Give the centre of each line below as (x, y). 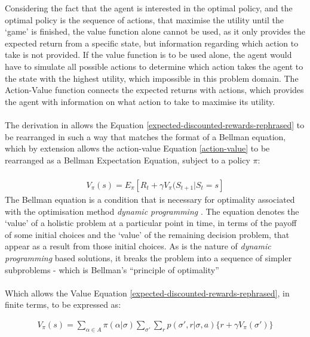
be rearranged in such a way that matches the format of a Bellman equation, (145, 136)
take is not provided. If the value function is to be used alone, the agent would (148, 55)
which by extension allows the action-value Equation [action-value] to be (137, 148)
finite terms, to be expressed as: (63, 304)
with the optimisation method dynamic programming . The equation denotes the (152, 211)
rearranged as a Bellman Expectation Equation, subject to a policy (128, 160)
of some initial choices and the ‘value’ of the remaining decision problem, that (147, 234)
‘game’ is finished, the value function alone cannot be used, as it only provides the (155, 31)
